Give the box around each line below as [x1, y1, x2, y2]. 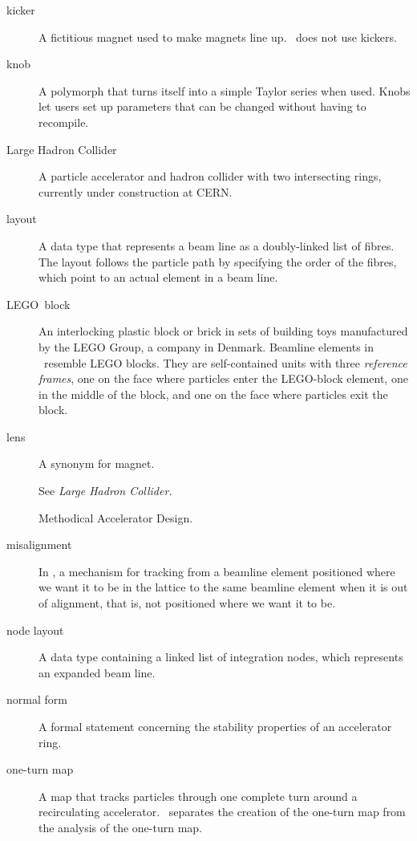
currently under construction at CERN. [38, 183, 233, 200]
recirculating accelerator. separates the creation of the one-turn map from [38, 803, 406, 820]
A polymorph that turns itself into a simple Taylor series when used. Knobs [38, 82, 411, 99]
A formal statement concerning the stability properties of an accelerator [38, 718, 392, 734]
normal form [6, 691, 67, 708]
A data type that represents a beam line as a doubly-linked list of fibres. [38, 237, 395, 254]
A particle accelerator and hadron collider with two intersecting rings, [38, 168, 382, 185]
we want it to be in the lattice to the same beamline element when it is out [38, 579, 408, 595]
